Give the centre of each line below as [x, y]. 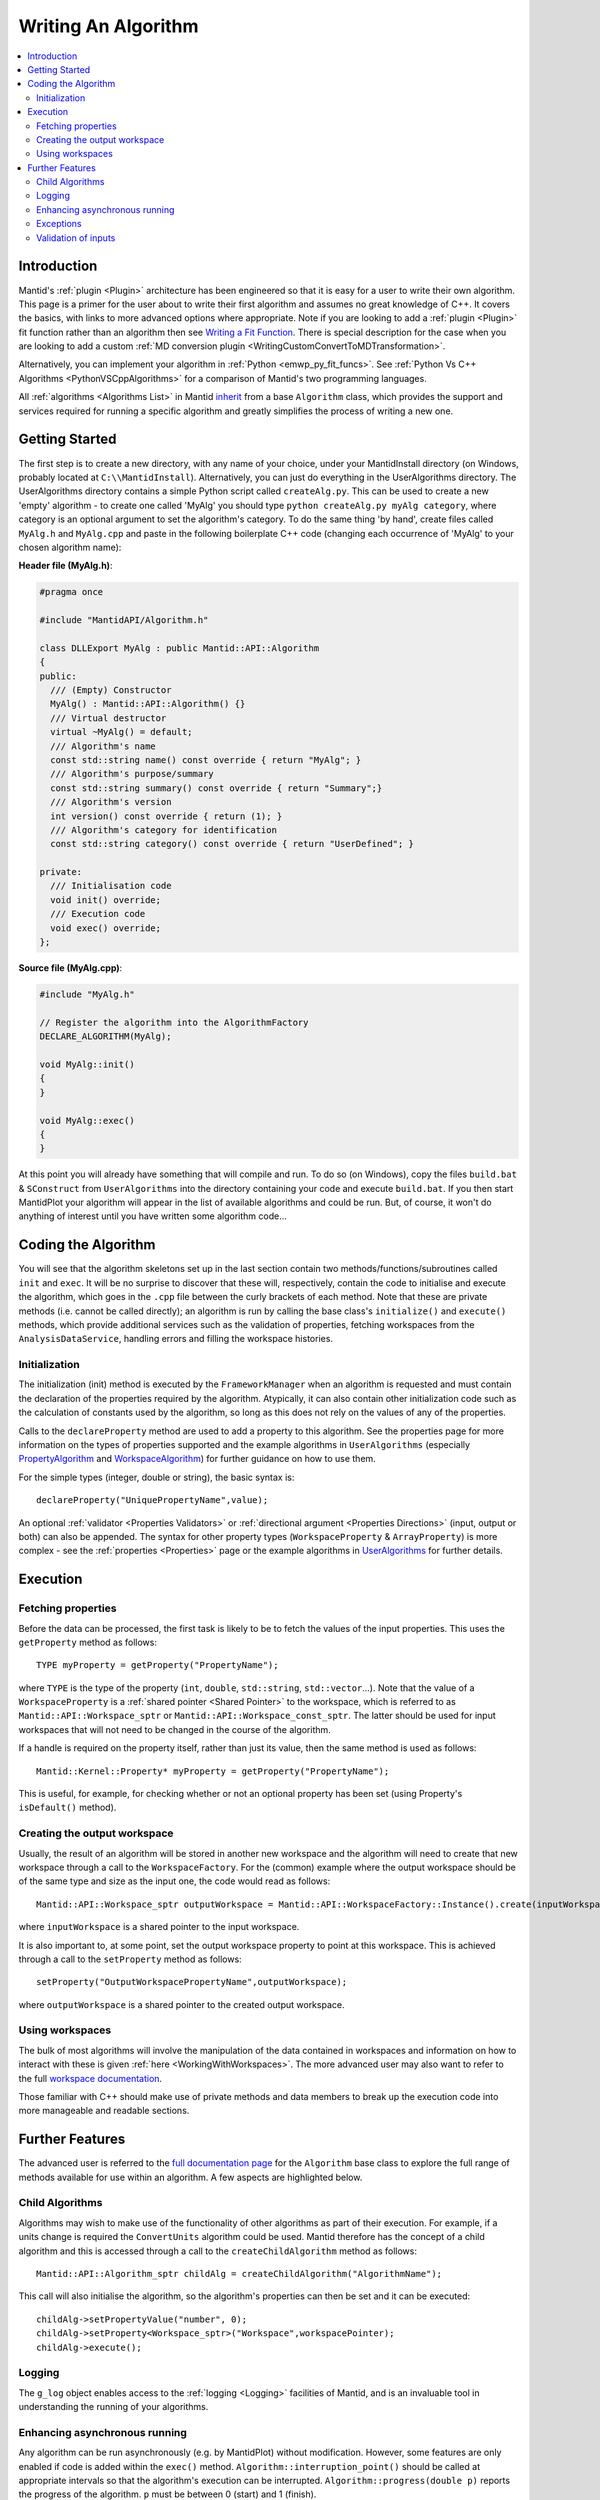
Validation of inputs [76, 237]
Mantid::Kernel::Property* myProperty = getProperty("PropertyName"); [213, 1771]
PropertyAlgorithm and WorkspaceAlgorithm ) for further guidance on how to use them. [197, 1459]
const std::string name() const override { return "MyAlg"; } [206, 759]
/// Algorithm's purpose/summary [132, 774]
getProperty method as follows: [88, 1642]
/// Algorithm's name [103, 746]
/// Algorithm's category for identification [163, 829]
